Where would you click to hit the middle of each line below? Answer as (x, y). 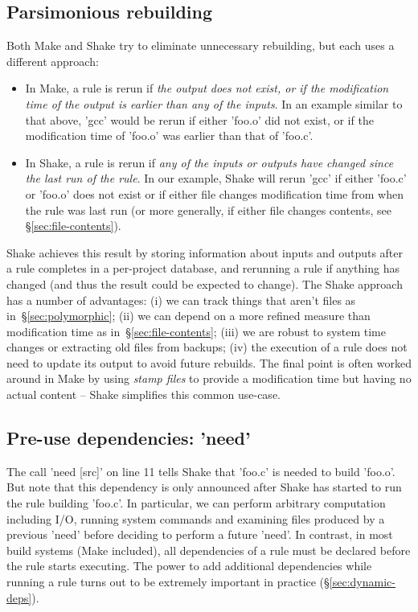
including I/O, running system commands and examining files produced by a (196, 518)
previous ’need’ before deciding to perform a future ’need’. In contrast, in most (200, 534)
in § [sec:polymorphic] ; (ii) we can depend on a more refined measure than (189, 316)
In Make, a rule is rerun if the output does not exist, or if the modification (207, 88)
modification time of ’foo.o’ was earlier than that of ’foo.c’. (169, 136)
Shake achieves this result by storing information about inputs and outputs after (205, 252)
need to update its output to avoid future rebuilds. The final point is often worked (209, 362)
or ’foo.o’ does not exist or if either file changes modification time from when (214, 193)
